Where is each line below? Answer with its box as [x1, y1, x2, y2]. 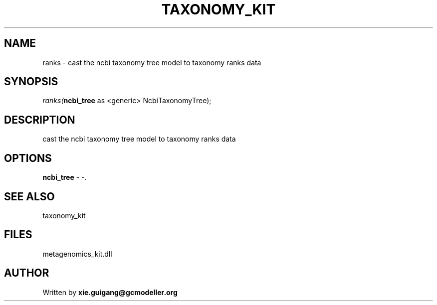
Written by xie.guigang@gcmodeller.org [42, 288, 178, 297]
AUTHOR [4, 267, 49, 280]
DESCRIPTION [4, 113, 75, 126]
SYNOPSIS [4, 75, 58, 88]
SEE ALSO [4, 190, 55, 203]
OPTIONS [4, 152, 52, 164]
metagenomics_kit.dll [42, 249, 112, 258]
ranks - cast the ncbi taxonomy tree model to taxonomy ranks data [42, 58, 261, 67]
